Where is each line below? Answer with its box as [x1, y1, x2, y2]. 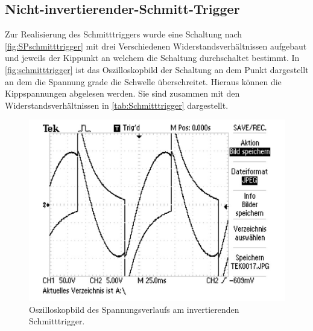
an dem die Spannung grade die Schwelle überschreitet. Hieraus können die [5, 75, 282, 88]
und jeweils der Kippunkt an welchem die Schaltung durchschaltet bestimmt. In [5, 51, 300, 64]
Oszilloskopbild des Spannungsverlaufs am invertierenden [29, 303, 239, 315]
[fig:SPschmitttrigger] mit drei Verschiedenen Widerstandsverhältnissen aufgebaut [5, 39, 307, 52]
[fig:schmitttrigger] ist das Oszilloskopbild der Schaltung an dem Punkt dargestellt [5, 63, 309, 76]
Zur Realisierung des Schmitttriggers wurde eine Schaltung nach [5, 28, 242, 40]
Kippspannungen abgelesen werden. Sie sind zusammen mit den [5, 87, 240, 100]
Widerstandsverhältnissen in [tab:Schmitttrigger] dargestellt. [5, 98, 229, 111]
